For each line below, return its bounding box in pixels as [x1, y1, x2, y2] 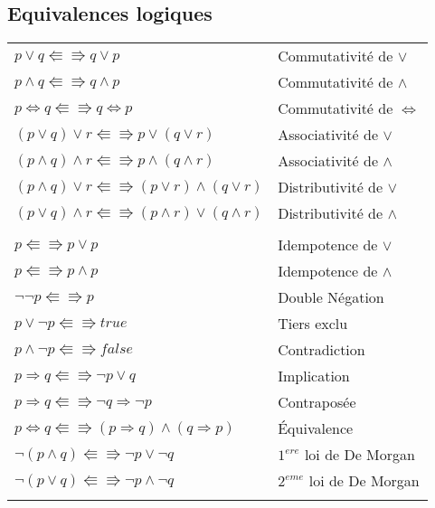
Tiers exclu [278, 313, 348, 334]
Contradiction [278, 339, 365, 361]
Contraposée [278, 391, 356, 413]
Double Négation [278, 287, 384, 308]
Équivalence [278, 418, 354, 439]
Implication [278, 365, 350, 387]
